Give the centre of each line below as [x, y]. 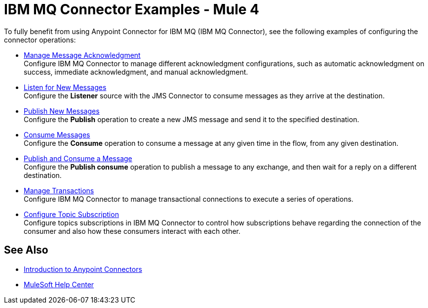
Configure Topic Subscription [71, 214]
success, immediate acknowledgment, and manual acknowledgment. [136, 72]
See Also [26, 250]
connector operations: [40, 40]
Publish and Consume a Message [78, 158]
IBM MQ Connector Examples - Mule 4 [132, 9]
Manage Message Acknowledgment [82, 55]
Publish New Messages [62, 111]
